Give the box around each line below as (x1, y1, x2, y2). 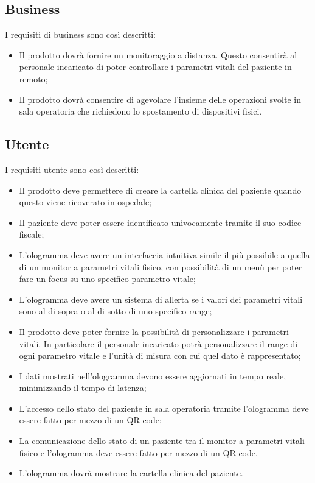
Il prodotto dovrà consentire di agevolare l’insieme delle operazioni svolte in (19, 93, 301, 105)
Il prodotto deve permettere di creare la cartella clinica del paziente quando (19, 183, 302, 196)
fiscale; (19, 228, 44, 241)
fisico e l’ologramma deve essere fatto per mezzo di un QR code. (19, 446, 258, 459)
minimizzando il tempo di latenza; (19, 381, 147, 394)
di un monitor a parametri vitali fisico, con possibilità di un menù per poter (19, 260, 302, 273)
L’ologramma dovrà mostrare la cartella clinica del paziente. (19, 467, 243, 479)
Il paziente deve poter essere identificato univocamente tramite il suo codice (19, 216, 302, 228)
